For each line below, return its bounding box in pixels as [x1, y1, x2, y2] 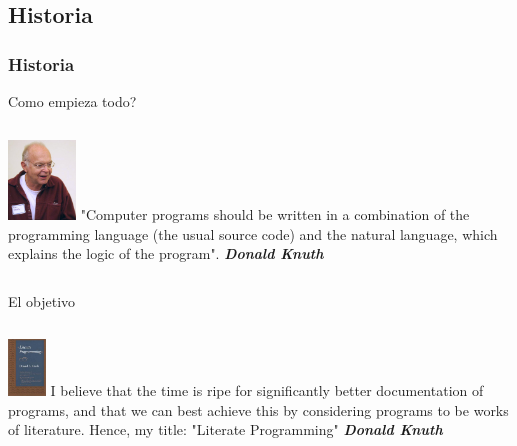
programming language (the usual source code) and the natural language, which [8, 223, 498, 244]
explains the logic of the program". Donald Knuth [8, 243, 324, 264]
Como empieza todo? [8, 91, 137, 111]
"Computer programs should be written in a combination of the [80, 204, 470, 225]
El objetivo [8, 290, 76, 311]
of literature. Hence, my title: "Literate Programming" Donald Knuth [8, 419, 443, 440]
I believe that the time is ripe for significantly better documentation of [50, 380, 484, 401]
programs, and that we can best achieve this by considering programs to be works [8, 399, 509, 420]
